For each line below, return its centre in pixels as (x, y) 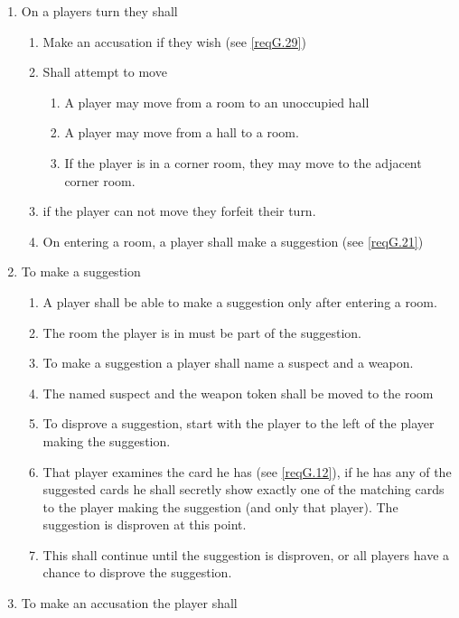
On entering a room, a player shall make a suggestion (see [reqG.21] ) (233, 241)
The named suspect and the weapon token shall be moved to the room (238, 393)
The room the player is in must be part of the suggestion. (202, 332)
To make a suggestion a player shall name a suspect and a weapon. (228, 363)
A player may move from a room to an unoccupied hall (217, 102)
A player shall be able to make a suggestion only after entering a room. (240, 301)
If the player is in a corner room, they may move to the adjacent (243, 162)
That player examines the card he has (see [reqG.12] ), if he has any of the (247, 471)
